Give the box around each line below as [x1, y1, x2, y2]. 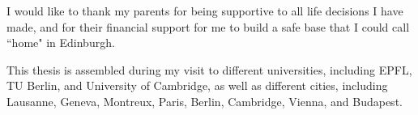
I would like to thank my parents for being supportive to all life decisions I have [6, 2, 403, 19]
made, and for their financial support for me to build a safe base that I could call [6, 18, 410, 35]
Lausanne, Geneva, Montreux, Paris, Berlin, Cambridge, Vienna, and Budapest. [6, 92, 403, 109]
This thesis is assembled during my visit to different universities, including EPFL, [6, 61, 412, 78]
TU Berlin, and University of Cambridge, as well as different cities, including [6, 77, 388, 94]
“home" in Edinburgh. [6, 34, 115, 51]
